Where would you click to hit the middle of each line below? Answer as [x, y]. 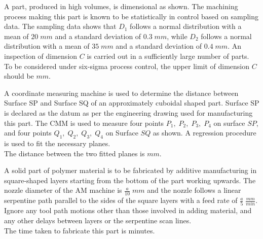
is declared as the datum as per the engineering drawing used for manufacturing [128, 112]
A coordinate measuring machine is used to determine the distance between [121, 93]
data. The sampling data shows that [60, 26]
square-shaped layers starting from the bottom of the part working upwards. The [130, 180]
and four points [28, 133]
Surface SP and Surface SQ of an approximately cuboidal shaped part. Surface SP [132, 103]
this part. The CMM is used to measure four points [84, 123]
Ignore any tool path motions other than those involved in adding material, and [128, 210]
